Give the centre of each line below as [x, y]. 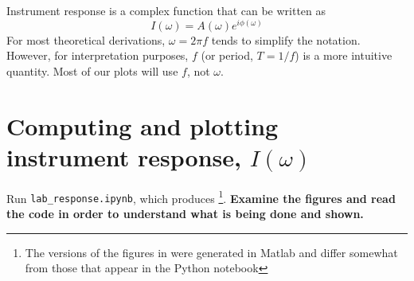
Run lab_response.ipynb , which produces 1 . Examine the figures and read [201, 197]
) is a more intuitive [344, 55]
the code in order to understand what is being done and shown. [185, 214]
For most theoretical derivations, [86, 39]
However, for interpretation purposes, [98, 55]
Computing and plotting [143, 125]
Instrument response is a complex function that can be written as [166, 10]
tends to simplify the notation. [286, 39]
